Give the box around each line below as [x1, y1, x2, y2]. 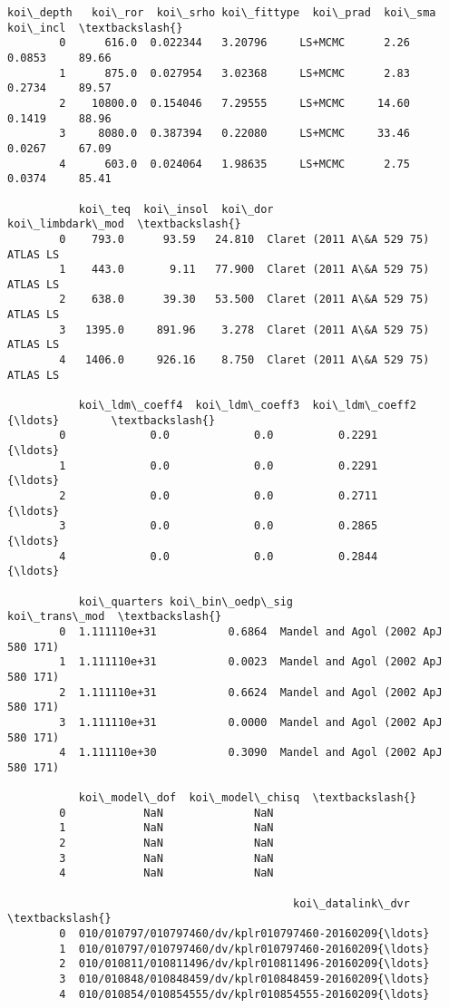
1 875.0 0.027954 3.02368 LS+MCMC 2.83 [59, 66, 410, 80]
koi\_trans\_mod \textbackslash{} [7, 610, 222, 624]
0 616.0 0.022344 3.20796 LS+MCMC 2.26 [59, 36, 410, 50]
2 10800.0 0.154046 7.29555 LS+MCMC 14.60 [59, 96, 410, 110]
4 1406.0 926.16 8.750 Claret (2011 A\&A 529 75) [59, 354, 430, 367]
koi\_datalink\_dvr [293, 897, 410, 910]
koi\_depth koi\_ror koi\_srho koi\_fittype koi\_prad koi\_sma [7, 6, 436, 19]
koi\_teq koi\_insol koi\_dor [78, 202, 274, 216]
